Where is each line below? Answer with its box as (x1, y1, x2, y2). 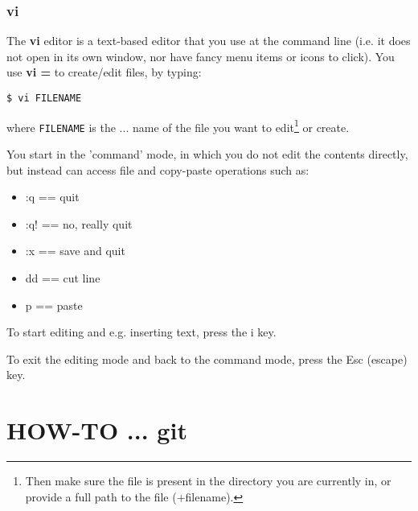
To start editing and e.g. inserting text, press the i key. (6, 323, 277, 340)
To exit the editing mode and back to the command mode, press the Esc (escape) (6, 350, 408, 367)
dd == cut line (25, 269, 100, 286)
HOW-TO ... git (6, 414, 187, 447)
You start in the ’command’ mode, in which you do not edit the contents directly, (6, 145, 408, 162)
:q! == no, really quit (25, 215, 133, 232)
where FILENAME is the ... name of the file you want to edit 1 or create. (6, 116, 350, 135)
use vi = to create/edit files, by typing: (6, 64, 202, 80)
